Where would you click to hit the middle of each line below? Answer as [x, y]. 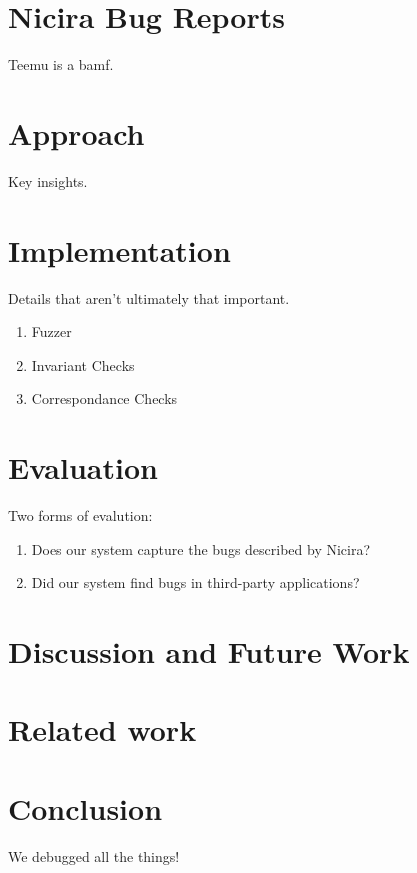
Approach [76, 132]
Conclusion [85, 807]
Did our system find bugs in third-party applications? [195, 582]
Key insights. [48, 180]
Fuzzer [51, 331]
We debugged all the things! [94, 855]
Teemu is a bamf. [61, 64]
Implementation [119, 249]
